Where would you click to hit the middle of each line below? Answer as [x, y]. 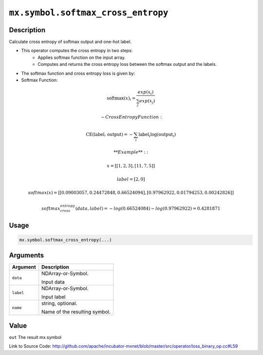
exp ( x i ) [146, 93]
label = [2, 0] [131, 179]
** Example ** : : [131, 152]
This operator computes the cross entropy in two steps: [77, 51]
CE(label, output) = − [110, 135]
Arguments [27, 255]
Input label [54, 297]
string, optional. [59, 303]
